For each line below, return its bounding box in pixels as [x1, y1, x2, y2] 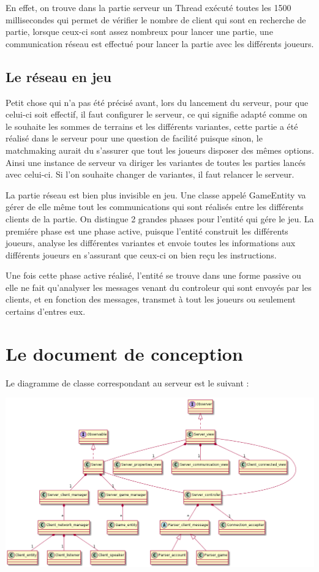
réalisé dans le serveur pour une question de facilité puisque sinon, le [6, 132, 263, 145]
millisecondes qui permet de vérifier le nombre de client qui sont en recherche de [6, 13, 306, 26]
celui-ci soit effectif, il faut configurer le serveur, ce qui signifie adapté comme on [6, 108, 307, 121]
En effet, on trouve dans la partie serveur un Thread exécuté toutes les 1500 [6, 1, 291, 13]
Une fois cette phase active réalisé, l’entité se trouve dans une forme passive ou [6, 269, 301, 282]
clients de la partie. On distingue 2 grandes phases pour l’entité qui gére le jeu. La [6, 212, 314, 225]
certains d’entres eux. [6, 305, 86, 318]
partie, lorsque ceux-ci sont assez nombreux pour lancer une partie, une [6, 25, 273, 38]
